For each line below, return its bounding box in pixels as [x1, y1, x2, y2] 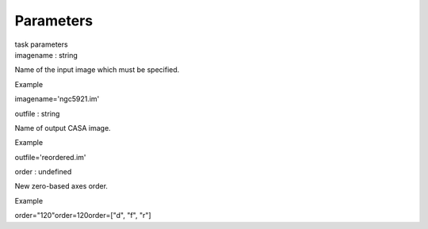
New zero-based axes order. [14, 181, 109, 191]
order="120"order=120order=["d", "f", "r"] [14, 211, 151, 220]
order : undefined [14, 167, 72, 177]
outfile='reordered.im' [14, 152, 86, 162]
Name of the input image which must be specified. [14, 65, 180, 74]
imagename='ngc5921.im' [14, 94, 100, 104]
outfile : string [14, 109, 60, 118]
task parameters [14, 40, 68, 49]
